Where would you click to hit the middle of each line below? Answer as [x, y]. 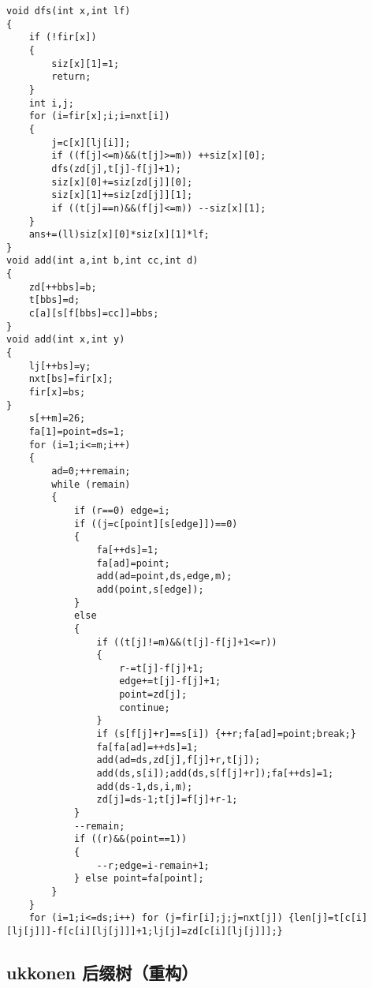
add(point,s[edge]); [150, 589]
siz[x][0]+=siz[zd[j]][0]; [122, 182]
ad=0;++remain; [91, 471]
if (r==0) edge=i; [122, 510]
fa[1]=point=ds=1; [77, 432]
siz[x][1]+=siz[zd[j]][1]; [122, 195]
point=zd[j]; [153, 695]
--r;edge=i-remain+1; [153, 865]
